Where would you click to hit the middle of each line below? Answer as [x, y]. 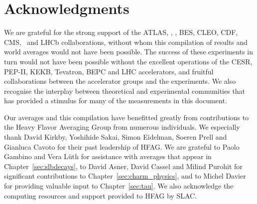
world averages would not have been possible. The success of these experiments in [128, 52]
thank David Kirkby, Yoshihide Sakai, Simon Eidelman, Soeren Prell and [116, 137]
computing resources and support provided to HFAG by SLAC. [101, 195]
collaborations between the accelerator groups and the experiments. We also [120, 81]
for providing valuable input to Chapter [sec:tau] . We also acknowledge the [119, 186]
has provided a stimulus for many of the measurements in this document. [116, 101]
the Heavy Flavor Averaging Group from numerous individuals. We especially [122, 127]
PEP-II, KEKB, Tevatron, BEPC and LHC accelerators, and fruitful [109, 71]
